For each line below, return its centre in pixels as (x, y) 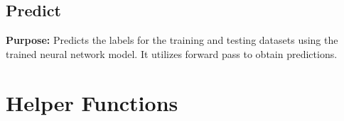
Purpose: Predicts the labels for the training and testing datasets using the (172, 40)
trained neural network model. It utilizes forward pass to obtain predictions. (172, 53)
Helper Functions (92, 102)
